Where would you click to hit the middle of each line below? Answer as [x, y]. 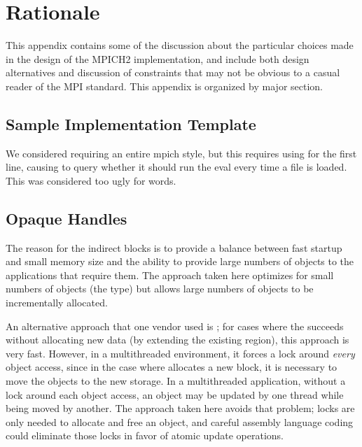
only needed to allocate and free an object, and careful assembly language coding [180, 421]
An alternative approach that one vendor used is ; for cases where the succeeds [175, 326]
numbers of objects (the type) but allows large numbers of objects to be [160, 289]
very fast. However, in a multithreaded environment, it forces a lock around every [180, 353]
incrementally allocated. [57, 303]
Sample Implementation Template [131, 123]
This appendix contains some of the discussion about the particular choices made [180, 45]
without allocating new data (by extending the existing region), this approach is [177, 340]
